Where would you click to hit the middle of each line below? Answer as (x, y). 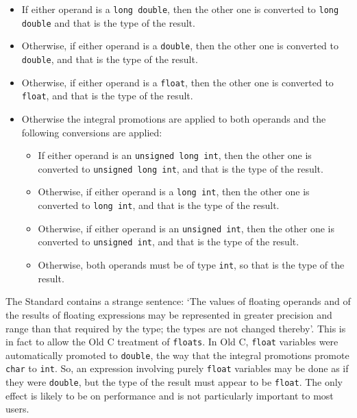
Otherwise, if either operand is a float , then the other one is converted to (177, 82)
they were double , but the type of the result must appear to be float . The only (174, 382)
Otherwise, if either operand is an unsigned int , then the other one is (186, 228)
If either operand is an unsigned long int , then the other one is (175, 155)
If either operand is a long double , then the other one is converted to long (180, 9)
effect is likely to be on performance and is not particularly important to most (170, 395)
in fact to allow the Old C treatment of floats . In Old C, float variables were (172, 342)
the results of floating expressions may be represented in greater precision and (169, 314)
